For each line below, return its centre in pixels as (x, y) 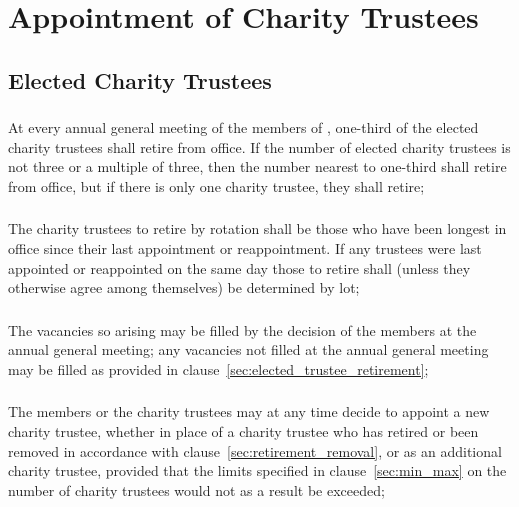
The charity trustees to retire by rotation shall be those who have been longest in (257, 228)
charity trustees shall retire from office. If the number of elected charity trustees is (259, 146)
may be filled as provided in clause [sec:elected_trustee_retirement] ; (218, 368)
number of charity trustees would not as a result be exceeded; (196, 489)
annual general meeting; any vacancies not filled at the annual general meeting (248, 349)
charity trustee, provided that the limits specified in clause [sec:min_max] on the (257, 470)
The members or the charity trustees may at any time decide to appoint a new (249, 411)
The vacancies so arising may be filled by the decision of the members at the (242, 329)
